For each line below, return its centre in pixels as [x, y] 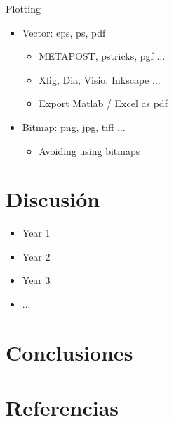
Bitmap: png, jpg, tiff [68, 126]
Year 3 [36, 280]
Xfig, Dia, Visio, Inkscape [94, 79]
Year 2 [36, 256]
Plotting [23, 8]
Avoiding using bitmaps [89, 150]
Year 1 [36, 233]
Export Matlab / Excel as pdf [103, 103]
